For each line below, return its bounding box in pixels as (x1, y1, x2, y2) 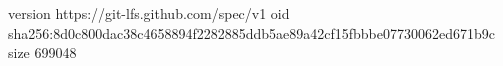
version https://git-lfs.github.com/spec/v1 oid (8, 3, 290, 23)
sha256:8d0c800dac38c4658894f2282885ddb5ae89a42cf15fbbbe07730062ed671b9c (8, 22, 496, 43)
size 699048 (8, 42, 77, 63)
